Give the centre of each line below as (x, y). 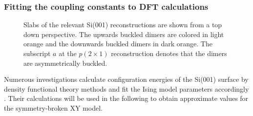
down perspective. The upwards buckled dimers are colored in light (124, 34)
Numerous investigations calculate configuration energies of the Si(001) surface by (126, 79)
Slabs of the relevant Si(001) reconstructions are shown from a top (123, 25)
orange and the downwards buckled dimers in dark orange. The (118, 44)
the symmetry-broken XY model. (53, 107)
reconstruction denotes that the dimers (169, 53)
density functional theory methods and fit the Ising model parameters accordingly (126, 88)
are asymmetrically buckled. (65, 63)
